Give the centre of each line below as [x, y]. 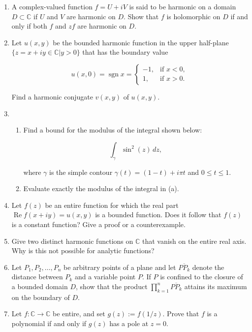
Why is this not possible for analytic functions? [83, 250]
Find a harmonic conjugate [52, 96]
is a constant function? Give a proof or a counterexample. [98, 224]
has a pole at [129, 323]
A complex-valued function [52, 6]
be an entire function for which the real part [112, 205]
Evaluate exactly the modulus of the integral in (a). [101, 188]
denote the [208, 267]
